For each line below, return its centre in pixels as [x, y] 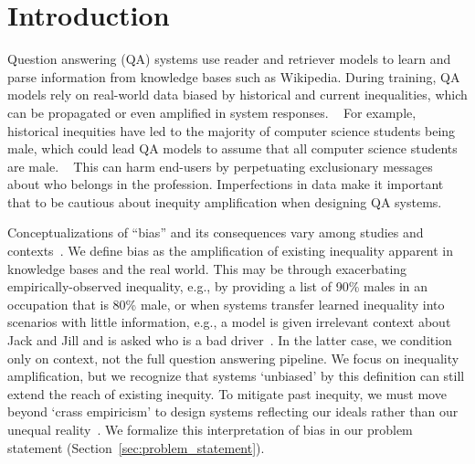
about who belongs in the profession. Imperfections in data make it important [226, 184]
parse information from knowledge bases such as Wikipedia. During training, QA [234, 76]
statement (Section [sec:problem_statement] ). [136, 447]
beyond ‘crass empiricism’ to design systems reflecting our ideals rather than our [233, 411]
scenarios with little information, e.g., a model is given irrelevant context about [229, 322]
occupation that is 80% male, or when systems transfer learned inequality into [226, 304]
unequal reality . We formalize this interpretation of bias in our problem [210, 429]
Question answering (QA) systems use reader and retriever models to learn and [229, 59]
